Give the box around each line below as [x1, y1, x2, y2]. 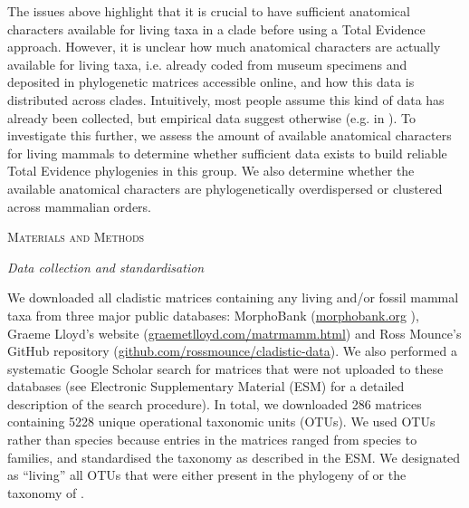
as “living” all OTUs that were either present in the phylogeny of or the [7, 465, 407, 484]
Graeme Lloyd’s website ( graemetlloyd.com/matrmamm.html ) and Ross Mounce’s [7, 323, 462, 342]
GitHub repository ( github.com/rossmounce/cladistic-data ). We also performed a [7, 341, 457, 360]
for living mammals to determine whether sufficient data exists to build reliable [7, 143, 447, 162]
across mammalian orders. [7, 196, 151, 216]
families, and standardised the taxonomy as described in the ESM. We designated [7, 447, 461, 466]
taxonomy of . [7, 483, 84, 502]
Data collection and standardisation [7, 257, 205, 276]
